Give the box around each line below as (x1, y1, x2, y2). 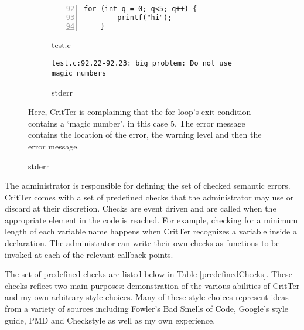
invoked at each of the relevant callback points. (5, 248, 173, 260)
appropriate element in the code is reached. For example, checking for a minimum (5, 213, 298, 226)
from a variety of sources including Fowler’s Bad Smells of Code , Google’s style (5, 302, 289, 315)
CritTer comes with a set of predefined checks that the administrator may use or (5, 190, 294, 203)
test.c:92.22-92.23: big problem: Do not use (52, 59, 232, 68)
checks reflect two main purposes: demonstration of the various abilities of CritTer (5, 279, 300, 291)
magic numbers (52, 69, 107, 77)
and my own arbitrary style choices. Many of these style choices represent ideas (5, 291, 289, 303)
